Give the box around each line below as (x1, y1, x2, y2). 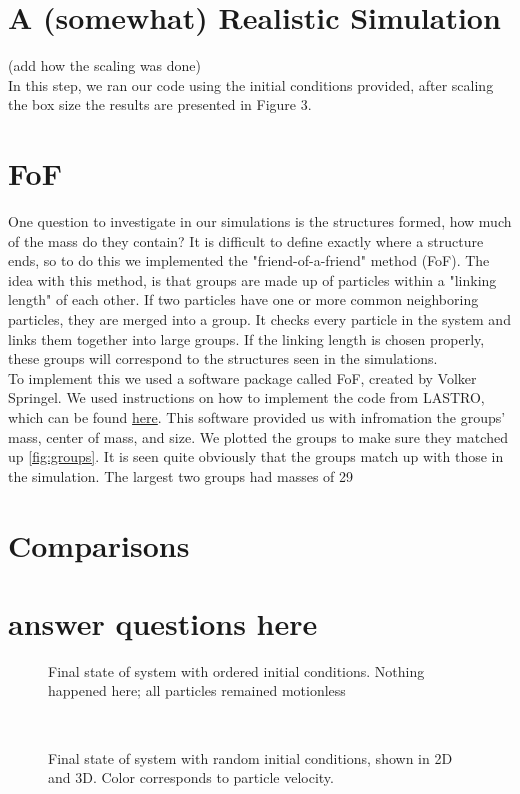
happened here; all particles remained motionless (48, 680, 346, 701)
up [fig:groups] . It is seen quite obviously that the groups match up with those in (8, 446, 504, 467)
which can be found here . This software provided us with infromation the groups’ (8, 406, 506, 427)
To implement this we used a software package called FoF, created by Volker (8, 367, 477, 388)
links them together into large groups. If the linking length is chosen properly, (8, 328, 485, 349)
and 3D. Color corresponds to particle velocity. (48, 767, 334, 788)
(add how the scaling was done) (8, 55, 202, 76)
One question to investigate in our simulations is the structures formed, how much (8, 211, 512, 232)
